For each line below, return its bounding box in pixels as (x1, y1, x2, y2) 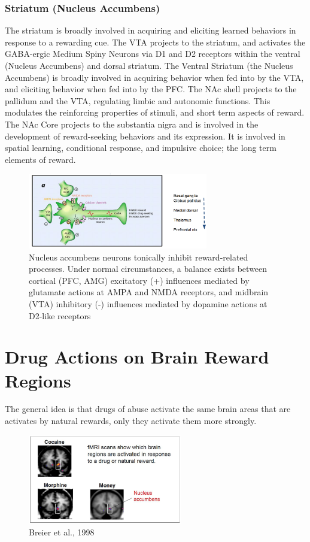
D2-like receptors (29, 309, 91, 322)
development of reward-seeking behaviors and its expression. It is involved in (5, 129, 285, 142)
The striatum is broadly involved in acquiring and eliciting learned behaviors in (5, 24, 296, 37)
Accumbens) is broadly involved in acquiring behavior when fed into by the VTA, (5, 71, 304, 83)
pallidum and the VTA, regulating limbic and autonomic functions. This (5, 94, 271, 107)
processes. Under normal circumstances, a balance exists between (29, 262, 268, 275)
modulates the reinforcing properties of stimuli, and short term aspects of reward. (5, 106, 305, 119)
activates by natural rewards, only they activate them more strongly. (5, 414, 257, 427)
